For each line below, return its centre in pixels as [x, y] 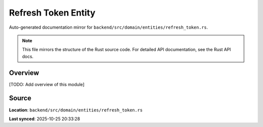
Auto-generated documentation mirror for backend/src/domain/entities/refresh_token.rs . [108, 27]
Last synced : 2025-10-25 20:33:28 [45, 119]
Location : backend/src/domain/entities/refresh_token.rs [76, 110]
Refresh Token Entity [52, 13]
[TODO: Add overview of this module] [47, 84]
